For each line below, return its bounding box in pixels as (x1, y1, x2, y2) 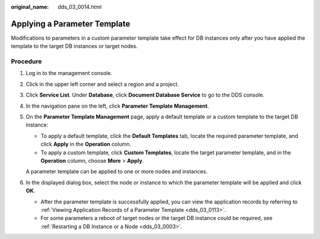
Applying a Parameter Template (11, 18, 130, 29)
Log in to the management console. (25, 70, 113, 77)
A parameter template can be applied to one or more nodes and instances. (25, 168, 207, 175)
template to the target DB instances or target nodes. (11, 43, 138, 50)
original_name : (11, 4, 49, 10)
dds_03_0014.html (57, 4, 102, 10)
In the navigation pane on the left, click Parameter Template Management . (25, 102, 209, 109)
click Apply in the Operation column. (40, 141, 132, 148)
